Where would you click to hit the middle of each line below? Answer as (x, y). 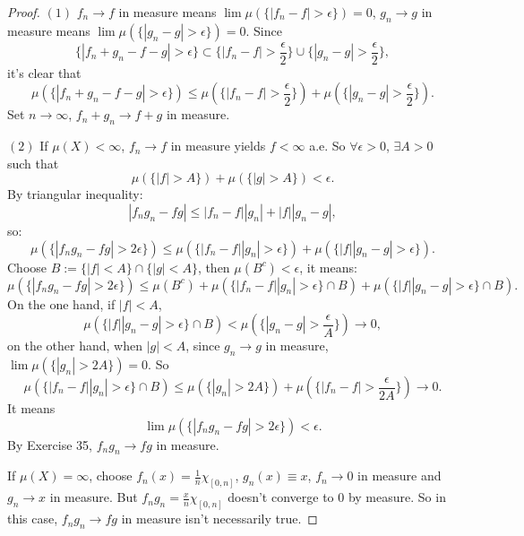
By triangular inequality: (75, 194)
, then (214, 267)
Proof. (24, 12)
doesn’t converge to (281, 497)
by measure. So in (397, 497)
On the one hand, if (61, 303)
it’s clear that (44, 72)
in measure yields (218, 146)
